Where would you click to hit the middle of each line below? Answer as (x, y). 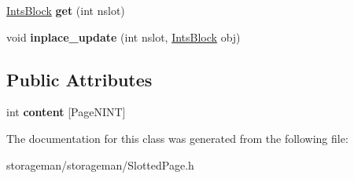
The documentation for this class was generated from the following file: (177, 138)
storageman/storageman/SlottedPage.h (100, 164)
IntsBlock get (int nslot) (66, 10)
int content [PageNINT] (66, 112)
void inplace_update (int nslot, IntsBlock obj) (124, 37)
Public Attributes (79, 79)
